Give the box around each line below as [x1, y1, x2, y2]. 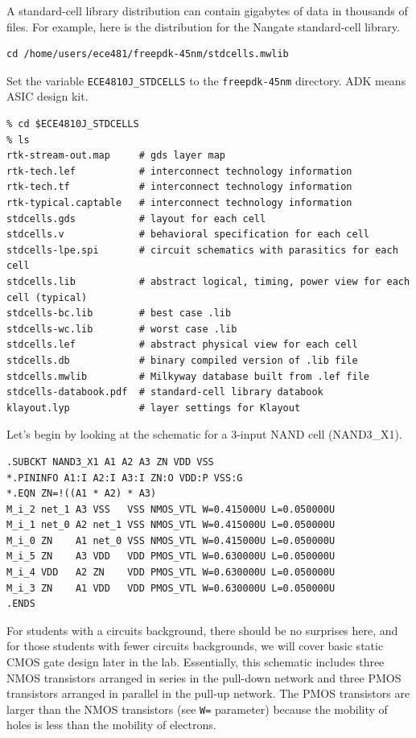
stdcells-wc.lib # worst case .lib [6, 323, 237, 335]
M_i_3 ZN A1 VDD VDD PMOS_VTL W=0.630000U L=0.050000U [6, 582, 336, 594]
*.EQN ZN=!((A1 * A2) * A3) [6, 488, 157, 500]
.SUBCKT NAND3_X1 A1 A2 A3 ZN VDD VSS [6, 456, 214, 468]
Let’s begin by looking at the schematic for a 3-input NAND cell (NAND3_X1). [6, 426, 402, 443]
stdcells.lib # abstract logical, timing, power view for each [6, 275, 410, 287]
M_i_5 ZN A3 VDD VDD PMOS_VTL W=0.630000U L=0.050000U [6, 550, 336, 563]
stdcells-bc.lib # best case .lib [6, 307, 232, 320]
